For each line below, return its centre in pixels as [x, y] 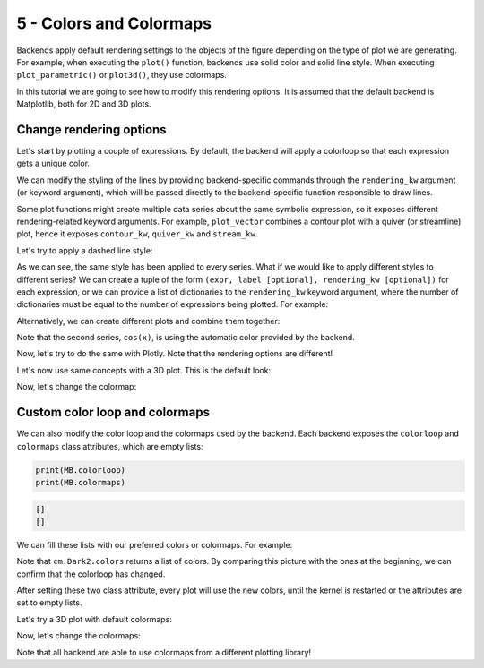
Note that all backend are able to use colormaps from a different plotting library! [164, 652]
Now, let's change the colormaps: [78, 636]
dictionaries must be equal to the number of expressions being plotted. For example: [173, 304]
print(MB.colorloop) [80, 470]
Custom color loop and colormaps [113, 412]
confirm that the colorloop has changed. [91, 574]
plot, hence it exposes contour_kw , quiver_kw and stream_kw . [137, 234]
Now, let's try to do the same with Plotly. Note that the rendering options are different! [175, 354]
